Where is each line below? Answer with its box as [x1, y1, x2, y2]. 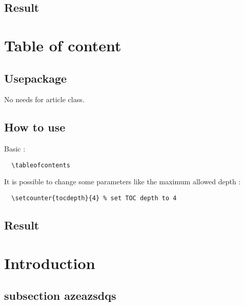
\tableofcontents [11, 161, 70, 169]
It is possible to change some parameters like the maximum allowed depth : [4, 176, 241, 187]
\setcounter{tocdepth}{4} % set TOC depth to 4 [11, 195, 177, 202]
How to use [4, 119, 66, 135]
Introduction [4, 252, 95, 273]
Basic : [4, 143, 26, 154]
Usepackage [4, 70, 67, 86]
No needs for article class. [4, 94, 85, 105]
